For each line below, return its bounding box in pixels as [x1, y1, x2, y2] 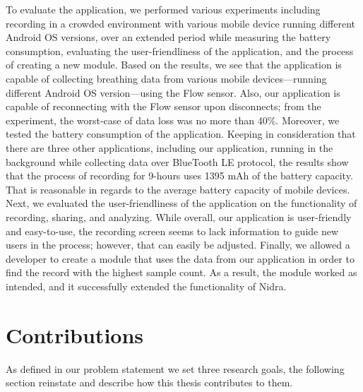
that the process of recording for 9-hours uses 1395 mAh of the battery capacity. [6, 168, 353, 183]
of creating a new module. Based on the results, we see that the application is [6, 57, 342, 72]
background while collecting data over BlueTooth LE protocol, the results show [6, 154, 349, 169]
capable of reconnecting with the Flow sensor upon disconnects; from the [6, 99, 321, 114]
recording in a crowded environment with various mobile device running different [6, 16, 356, 30]
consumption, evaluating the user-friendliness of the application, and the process [6, 43, 354, 58]
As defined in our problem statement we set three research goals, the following [6, 361, 345, 376]
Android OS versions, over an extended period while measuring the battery [6, 30, 331, 44]
